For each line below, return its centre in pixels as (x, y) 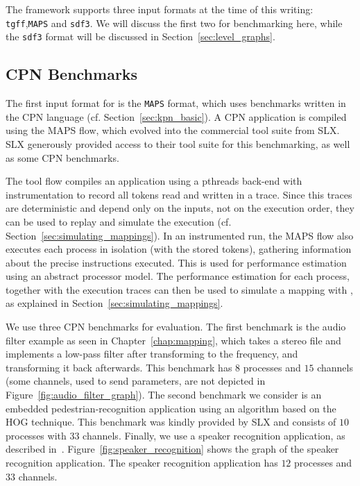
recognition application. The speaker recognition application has (142, 463)
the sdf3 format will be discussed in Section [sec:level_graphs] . (140, 36)
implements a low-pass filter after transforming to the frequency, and (152, 354)
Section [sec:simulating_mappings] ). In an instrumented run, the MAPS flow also (180, 235)
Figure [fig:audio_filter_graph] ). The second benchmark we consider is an (164, 395)
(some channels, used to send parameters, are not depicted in (136, 381)
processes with (36, 435)
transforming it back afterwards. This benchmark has (119, 367)
